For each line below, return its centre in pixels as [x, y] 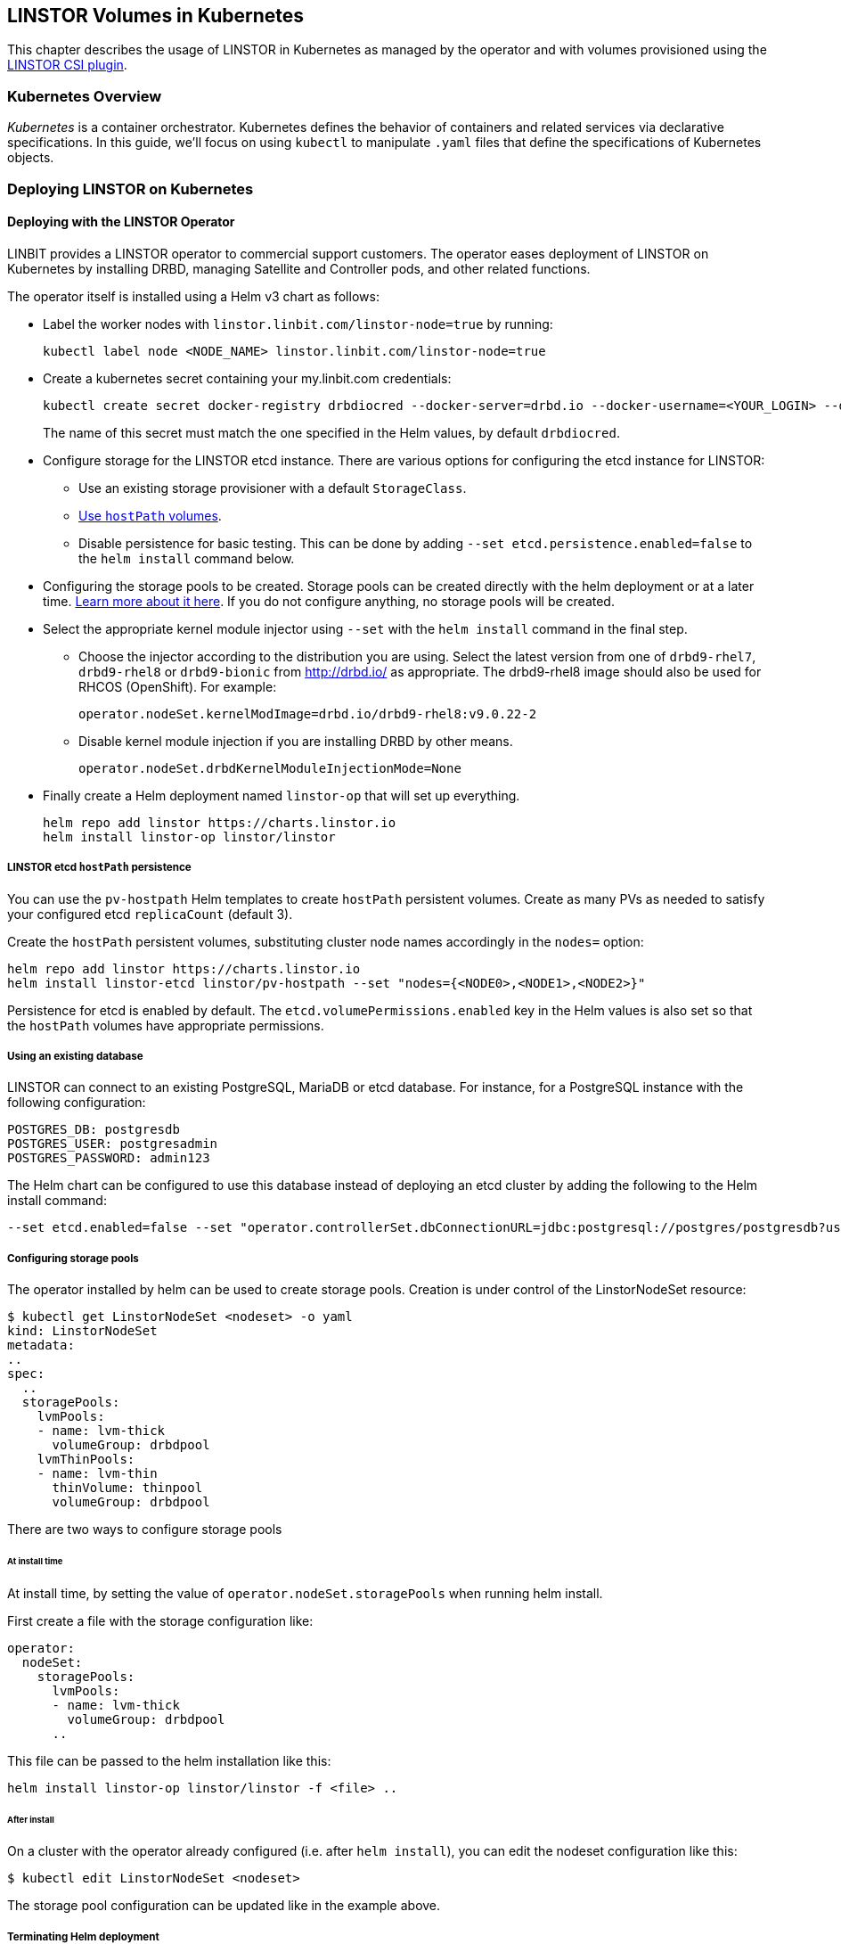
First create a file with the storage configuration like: [160, 1620]
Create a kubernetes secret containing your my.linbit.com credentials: [247, 378]
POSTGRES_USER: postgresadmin [113, 1144]
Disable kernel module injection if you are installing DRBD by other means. [296, 741]
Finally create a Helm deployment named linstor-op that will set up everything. [282, 795]
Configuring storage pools [73, 1258]
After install [31, 1819]
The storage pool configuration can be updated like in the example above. [224, 1906]
